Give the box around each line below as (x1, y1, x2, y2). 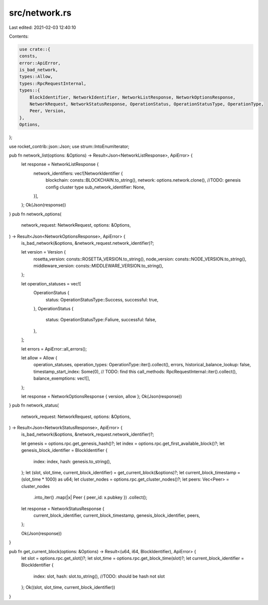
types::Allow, (19, 74, 53, 79)
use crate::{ (19, 47, 51, 52)
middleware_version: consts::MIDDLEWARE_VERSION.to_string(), (33, 263, 164, 269)
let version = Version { (21, 249, 66, 255)
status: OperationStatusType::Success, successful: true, (45, 297, 159, 302)
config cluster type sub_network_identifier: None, (45, 184, 145, 190)
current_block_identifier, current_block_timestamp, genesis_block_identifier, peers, (33, 512, 200, 518)
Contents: (9, 33, 29, 39)
